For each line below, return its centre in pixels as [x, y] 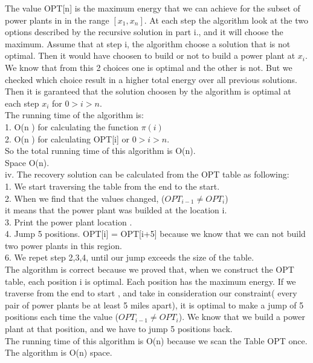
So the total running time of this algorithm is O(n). [100, 151]
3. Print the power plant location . [69, 221]
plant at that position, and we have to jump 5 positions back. [119, 329]
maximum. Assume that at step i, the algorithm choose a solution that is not [148, 43]
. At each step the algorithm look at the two [226, 20]
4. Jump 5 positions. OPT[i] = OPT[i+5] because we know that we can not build [155, 234]
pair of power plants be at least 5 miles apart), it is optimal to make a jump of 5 [154, 305]
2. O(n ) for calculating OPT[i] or [67, 138]
